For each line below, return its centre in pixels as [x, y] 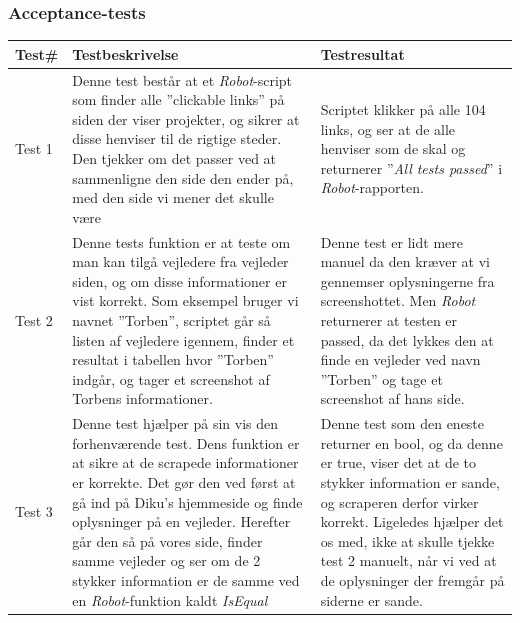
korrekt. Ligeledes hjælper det [412, 521]
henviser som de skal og [393, 148]
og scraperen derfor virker [399, 501]
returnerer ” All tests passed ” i [411, 167]
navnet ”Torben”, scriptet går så [171, 319]
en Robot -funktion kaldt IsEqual [170, 599]
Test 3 [34, 511]
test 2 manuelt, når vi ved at [408, 560]
